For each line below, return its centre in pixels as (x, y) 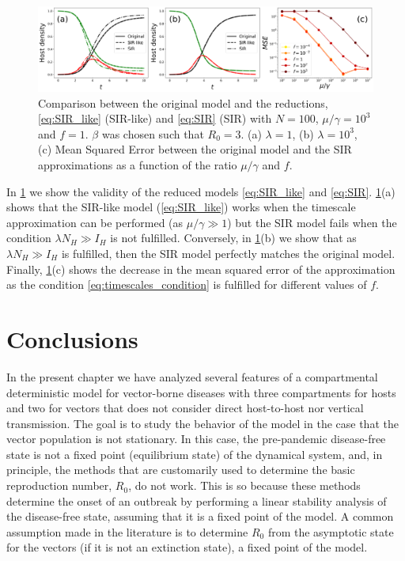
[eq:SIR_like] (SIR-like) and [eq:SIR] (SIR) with (155, 118)
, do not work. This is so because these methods (244, 485)
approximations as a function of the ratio (138, 165)
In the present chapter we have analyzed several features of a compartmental (192, 376)
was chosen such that (153, 133)
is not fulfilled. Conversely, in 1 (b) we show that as (233, 238)
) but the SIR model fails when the (312, 222)
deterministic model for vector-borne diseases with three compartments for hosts (201, 392)
